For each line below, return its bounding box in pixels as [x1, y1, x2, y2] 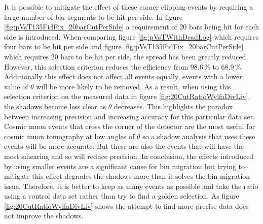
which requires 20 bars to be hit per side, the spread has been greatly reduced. [4, 51, 248, 61]
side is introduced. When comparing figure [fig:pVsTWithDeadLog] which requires [4, 31, 259, 42]
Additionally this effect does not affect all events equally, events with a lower [4, 71, 242, 82]
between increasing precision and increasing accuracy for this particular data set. [4, 111, 255, 121]
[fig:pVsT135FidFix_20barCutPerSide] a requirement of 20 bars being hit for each [4, 21, 259, 32]
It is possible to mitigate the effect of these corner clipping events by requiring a [4, 2, 253, 12]
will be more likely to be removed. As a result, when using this [36, 81, 231, 91]
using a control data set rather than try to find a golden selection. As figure [4, 190, 239, 201]
